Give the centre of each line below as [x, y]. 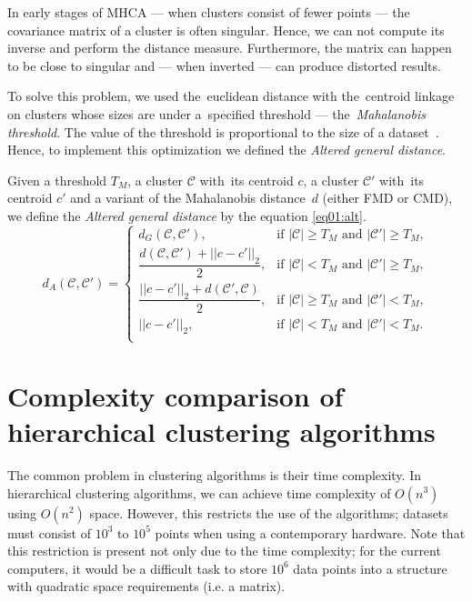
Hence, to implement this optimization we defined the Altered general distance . [227, 150]
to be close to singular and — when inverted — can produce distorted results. [224, 65]
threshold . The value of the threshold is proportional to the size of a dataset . [223, 131]
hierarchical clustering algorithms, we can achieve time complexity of [199, 492]
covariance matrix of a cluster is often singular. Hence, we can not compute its [226, 30]
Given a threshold [57, 180]
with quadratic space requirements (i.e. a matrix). [146, 586]
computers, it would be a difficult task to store [137, 568]
